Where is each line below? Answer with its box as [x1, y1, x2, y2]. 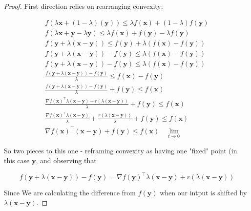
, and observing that [36, 155, 97, 165]
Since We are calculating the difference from [4, 188, 136, 197]
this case [4, 155, 30, 165]
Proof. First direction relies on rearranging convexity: [4, 1, 163, 11]
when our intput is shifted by [160, 188, 247, 197]
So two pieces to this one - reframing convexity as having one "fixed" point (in [4, 146, 237, 156]
